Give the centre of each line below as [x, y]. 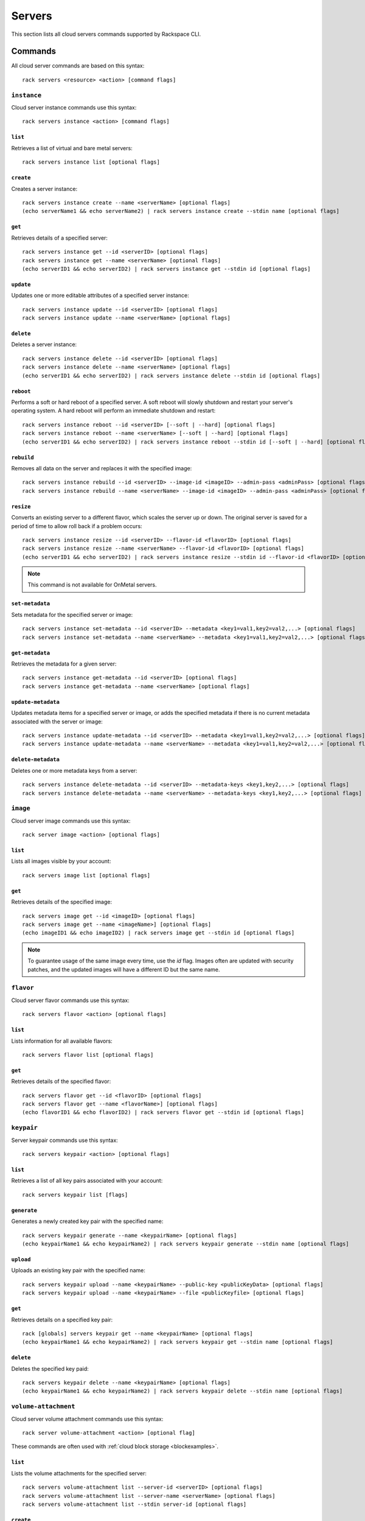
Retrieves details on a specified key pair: [62, 1320]
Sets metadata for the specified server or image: [72, 614]
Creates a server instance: [44, 189]
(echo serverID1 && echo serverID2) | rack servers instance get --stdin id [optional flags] [166, 269]
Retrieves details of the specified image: [62, 902]
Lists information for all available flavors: [62, 1041]
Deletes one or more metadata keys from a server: [74, 770]
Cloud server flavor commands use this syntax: [71, 1000]
